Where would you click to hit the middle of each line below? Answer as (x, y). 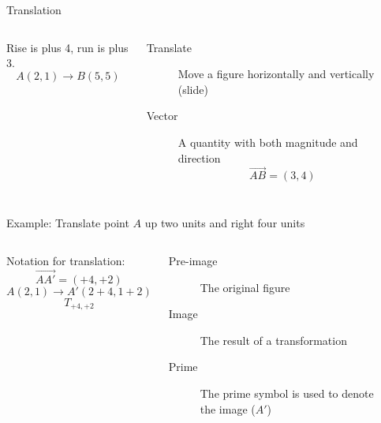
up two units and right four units (225, 223)
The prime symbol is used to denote (287, 393)
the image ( (228, 408)
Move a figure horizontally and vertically (276, 74)
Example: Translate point (68, 223)
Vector (162, 116)
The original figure (245, 287)
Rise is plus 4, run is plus (67, 47)
